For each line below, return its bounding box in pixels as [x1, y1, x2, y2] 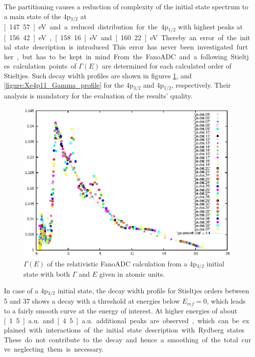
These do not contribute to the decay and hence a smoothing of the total [4, 334, 238, 344]
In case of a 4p [4, 286, 48, 296]
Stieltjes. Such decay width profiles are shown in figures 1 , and [4, 70, 192, 80]
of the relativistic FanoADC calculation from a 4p [47, 258, 197, 268]
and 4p [143, 80, 164, 90]
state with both [24, 269, 70, 279]
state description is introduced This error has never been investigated [14, 42, 233, 52]
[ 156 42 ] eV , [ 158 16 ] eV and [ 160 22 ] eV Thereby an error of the [4, 32, 237, 42]
